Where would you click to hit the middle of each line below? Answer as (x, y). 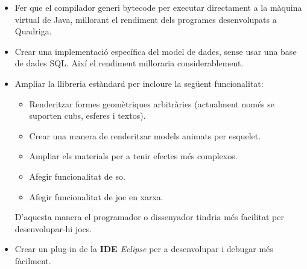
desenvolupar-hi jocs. (53, 228)
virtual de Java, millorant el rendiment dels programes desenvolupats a (146, 19)
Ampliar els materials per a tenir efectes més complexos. (133, 156)
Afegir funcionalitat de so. (77, 176)
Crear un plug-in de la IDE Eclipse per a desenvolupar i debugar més (144, 249)
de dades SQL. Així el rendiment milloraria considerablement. (129, 63)
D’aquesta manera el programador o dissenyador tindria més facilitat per (149, 217)
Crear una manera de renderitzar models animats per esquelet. (145, 135)
